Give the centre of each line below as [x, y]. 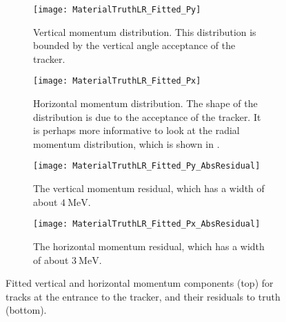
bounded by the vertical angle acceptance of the [134, 45]
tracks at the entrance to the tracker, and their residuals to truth [143, 296]
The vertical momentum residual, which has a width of [149, 188]
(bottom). [26, 310]
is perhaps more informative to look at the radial [136, 130]
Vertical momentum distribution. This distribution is [145, 31]
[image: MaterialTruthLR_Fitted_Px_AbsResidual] [147, 224]
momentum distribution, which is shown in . [126, 143]
